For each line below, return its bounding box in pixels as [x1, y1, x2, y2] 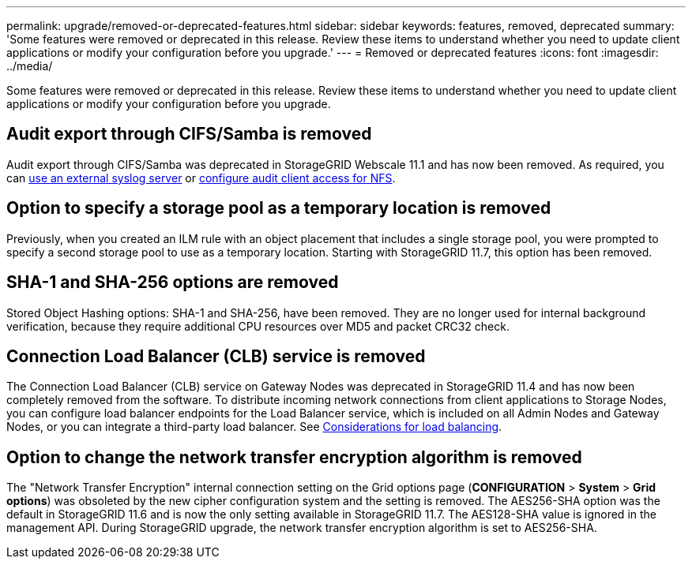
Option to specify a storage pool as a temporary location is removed [6, 198, 551, 219]
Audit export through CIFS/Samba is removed [6, 124, 372, 144]
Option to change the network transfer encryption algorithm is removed [6, 447, 582, 467]
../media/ [6, 59, 53, 73]
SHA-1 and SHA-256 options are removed [6, 272, 339, 293]
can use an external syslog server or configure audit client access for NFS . [6, 170, 396, 185]
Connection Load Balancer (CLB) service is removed [6, 346, 426, 366]
